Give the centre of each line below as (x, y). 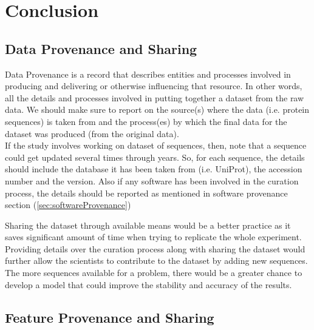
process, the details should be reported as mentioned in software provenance (146, 193)
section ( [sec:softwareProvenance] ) (68, 205)
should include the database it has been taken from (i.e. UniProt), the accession (154, 169)
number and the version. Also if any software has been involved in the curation (152, 180)
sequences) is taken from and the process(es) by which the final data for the (146, 121)
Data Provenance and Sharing (101, 48)
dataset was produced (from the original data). (92, 133)
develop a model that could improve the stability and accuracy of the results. (148, 284)
